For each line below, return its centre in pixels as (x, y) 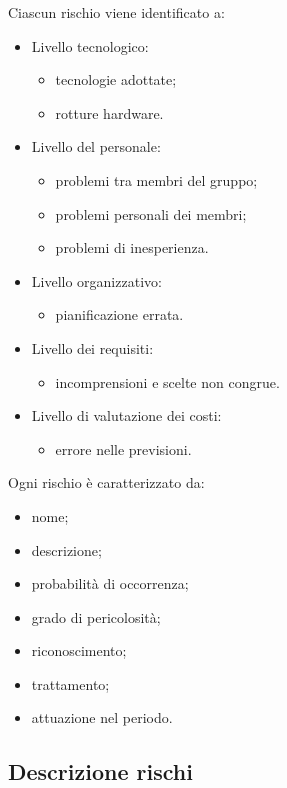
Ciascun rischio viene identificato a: (116, 12)
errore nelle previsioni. (123, 448)
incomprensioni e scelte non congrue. (167, 381)
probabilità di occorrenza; (110, 583)
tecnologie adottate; (116, 79)
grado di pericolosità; (96, 616)
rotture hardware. (109, 112)
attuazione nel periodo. (102, 717)
